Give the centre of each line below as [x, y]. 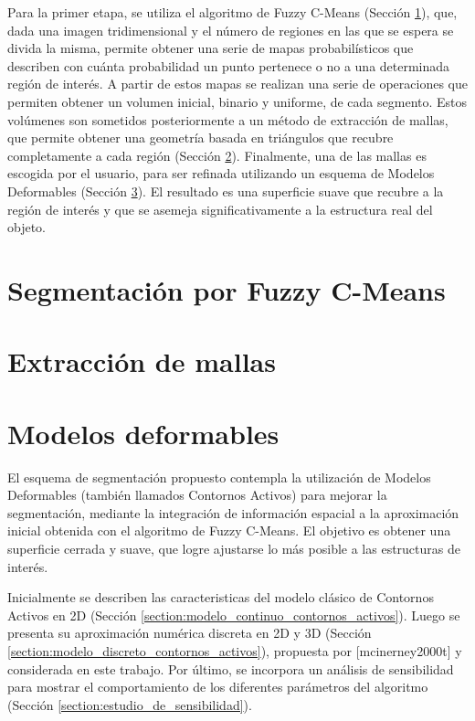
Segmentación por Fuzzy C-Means [227, 289]
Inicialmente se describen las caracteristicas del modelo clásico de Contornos [221, 597]
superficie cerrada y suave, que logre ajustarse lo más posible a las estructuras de [234, 548]
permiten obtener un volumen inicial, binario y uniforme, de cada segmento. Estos [237, 101]
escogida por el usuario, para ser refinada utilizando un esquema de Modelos [221, 173]
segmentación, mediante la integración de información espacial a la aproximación [233, 512]
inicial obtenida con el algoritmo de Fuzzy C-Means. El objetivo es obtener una [229, 530]
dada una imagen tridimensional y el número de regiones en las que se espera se [231, 30]
